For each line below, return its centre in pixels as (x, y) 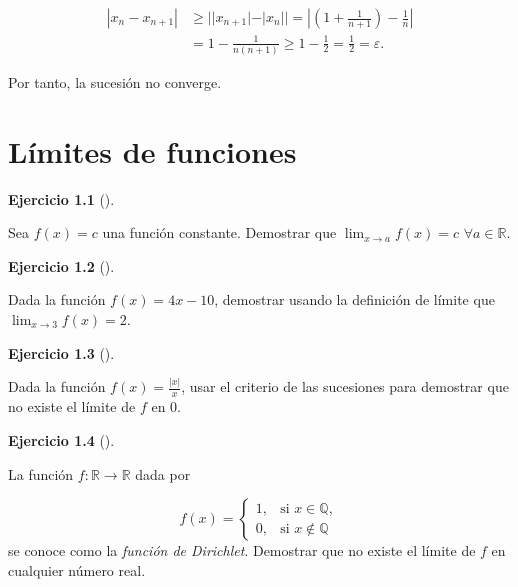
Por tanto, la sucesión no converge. (115, 81)
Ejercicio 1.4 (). (61, 439)
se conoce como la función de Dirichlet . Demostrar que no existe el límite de (242, 550)
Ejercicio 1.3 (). (61, 352)
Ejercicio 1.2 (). (61, 265)
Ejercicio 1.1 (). (61, 198)
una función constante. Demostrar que (219, 232)
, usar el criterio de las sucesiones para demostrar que (345, 386)
